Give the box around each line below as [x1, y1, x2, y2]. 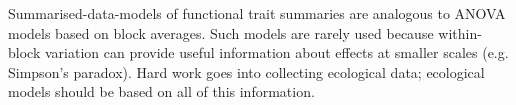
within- [438, 22, 482, 43]
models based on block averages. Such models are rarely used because [8, 22, 434, 43]
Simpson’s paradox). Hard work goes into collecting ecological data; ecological [8, 61, 485, 82]
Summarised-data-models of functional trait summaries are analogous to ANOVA [8, 3, 506, 23]
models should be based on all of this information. [8, 81, 315, 102]
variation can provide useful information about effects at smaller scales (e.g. [44, 42, 509, 63]
